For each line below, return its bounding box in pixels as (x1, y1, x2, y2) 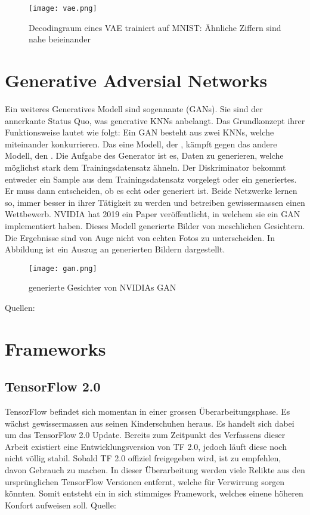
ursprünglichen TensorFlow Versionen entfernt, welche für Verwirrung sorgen (5, 475, 285, 488)
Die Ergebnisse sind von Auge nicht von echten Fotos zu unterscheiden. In (5, 231, 275, 243)
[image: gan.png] (29, 264, 97, 273)
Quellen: (5, 301, 35, 313)
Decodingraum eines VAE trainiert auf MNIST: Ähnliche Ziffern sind (29, 21, 281, 33)
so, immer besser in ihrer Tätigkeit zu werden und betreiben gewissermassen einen (5, 196, 305, 208)
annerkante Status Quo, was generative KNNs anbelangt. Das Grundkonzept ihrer (5, 114, 305, 127)
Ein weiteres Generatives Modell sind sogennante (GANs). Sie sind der (5, 102, 263, 115)
